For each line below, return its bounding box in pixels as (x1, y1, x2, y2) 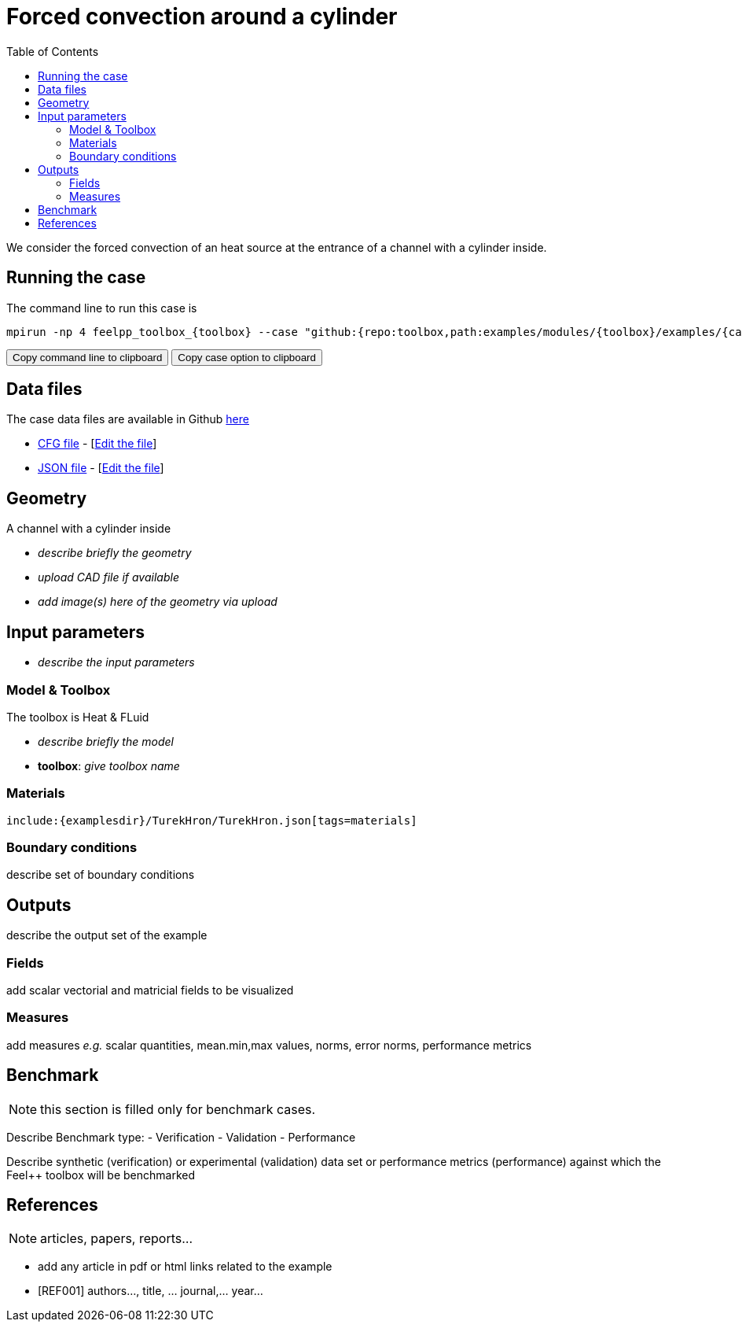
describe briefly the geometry (38, 546, 192, 560)
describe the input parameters (38, 655, 195, 670)
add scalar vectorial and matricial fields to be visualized (6, 983, 294, 997)
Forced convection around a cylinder (6, 3, 398, 30)
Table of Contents (6, 44, 99, 58)
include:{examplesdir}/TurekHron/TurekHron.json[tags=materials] (6, 813, 417, 827)
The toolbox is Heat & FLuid (6, 710, 149, 724)
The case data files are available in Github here (6, 412, 249, 426)
